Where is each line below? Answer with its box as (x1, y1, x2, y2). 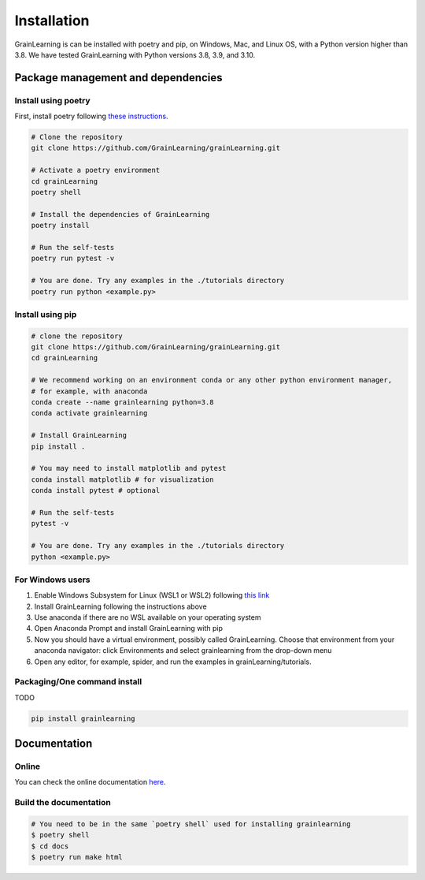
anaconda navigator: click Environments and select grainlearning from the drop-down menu (34, 646, 332, 655)
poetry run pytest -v (31, 254, 115, 263)
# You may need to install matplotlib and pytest (31, 464, 227, 473)
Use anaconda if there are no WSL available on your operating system (34, 613, 261, 622)
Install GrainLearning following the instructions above (34, 602, 208, 611)
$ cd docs (31, 841, 69, 851)
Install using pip (14, 308, 77, 319)
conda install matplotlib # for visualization (31, 475, 214, 484)
